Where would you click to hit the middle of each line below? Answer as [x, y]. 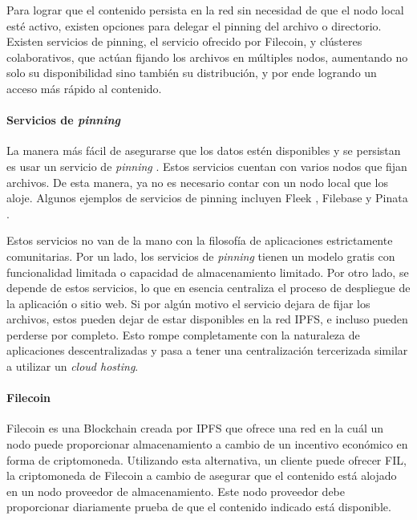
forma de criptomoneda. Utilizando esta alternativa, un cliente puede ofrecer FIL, [206, 459]
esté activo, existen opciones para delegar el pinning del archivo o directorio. [194, 25]
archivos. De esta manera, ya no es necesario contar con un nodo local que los [197, 182]
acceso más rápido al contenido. [84, 88]
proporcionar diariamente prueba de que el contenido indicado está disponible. [199, 507]
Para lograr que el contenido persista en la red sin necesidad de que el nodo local [205, 10]
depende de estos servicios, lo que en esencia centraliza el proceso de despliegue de [208, 288]
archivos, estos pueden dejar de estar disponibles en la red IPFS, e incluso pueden [207, 319]
